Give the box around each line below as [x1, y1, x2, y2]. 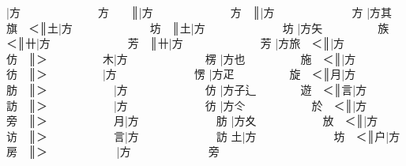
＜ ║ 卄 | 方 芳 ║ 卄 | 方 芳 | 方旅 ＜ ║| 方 [6, 35, 345, 51]
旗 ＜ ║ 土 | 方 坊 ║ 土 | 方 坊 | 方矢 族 [6, 19, 389, 36]
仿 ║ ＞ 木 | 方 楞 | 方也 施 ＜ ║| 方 [6, 50, 356, 66]
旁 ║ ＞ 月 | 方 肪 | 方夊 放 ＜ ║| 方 [6, 112, 378, 129]
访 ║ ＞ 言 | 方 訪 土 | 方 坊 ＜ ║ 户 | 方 [6, 127, 400, 144]
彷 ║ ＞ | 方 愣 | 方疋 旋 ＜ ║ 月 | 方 [6, 66, 356, 82]
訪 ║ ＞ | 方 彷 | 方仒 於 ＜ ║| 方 [6, 96, 367, 113]
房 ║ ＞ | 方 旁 [6, 143, 220, 160]
